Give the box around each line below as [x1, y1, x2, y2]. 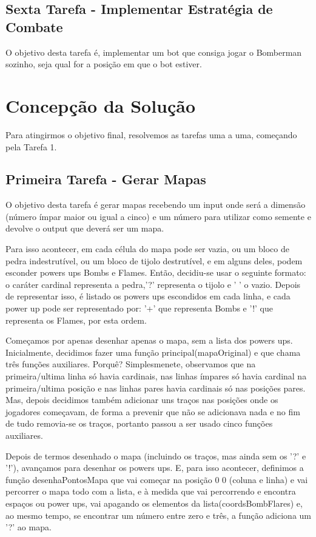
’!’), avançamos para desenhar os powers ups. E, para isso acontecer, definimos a [5, 461, 304, 474]
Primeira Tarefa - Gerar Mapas [5, 170, 206, 188]
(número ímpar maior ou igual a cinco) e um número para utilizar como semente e [5, 210, 311, 222]
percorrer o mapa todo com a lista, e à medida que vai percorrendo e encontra [5, 485, 296, 498]
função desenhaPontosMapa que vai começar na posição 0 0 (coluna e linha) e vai [5, 473, 308, 485]
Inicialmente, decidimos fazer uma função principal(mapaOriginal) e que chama [5, 345, 301, 358]
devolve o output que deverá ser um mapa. [5, 222, 164, 235]
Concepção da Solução [5, 93, 196, 118]
